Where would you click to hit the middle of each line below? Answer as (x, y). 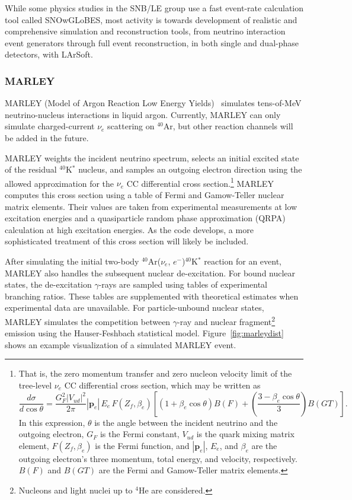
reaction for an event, (243, 261)
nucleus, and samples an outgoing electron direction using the (190, 169)
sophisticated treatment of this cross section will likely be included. (127, 241)
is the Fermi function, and (142, 445)
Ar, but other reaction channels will (228, 126)
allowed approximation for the (60, 183)
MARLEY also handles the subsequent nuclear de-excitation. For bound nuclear (150, 273)
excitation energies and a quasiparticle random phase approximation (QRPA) (145, 218)
